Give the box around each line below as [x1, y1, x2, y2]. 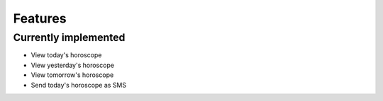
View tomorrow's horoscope [30, 71, 114, 79]
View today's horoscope [30, 51, 102, 59]
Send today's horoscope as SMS [30, 81, 127, 89]
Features [13, 11, 67, 26]
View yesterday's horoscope [30, 61, 115, 69]
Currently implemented [13, 31, 126, 44]
